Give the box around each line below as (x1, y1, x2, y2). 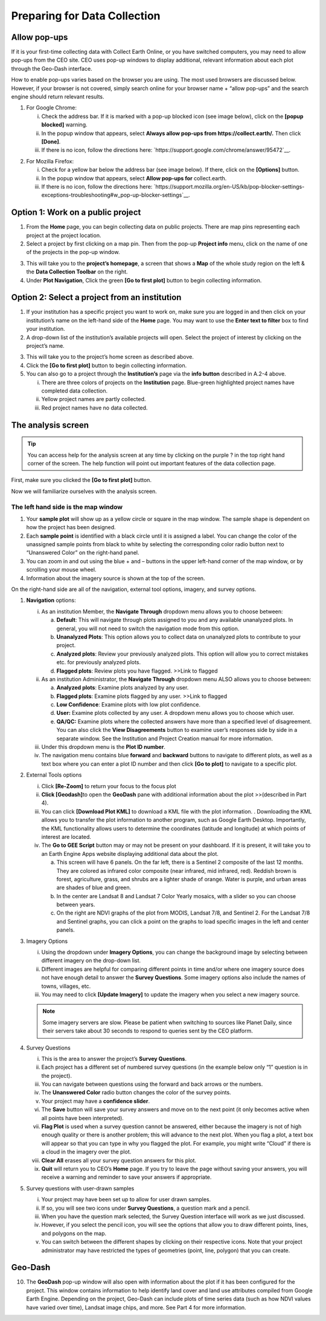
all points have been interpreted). (41, 1114, 124, 1121)
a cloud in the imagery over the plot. (41, 1148, 132, 1155)
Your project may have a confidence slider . (41, 1097, 150, 1104)
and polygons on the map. (41, 1230, 107, 1237)
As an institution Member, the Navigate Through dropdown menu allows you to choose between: (41, 608, 283, 615)
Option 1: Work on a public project (11, 207, 141, 218)
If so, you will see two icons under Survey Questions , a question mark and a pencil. (41, 1204, 251, 1212)
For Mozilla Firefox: (26, 157, 74, 165)
